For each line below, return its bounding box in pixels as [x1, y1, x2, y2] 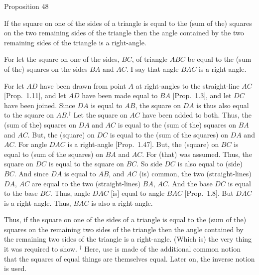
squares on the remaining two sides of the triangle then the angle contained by [4, 224, 244, 234]
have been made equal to [82, 90, 158, 101]
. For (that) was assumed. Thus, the [142, 148, 252, 159]
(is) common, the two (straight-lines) [139, 168, 252, 178]
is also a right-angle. [91, 197, 153, 208]
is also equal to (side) [177, 158, 243, 169]
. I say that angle [126, 63, 179, 74]
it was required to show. [4, 244, 77, 254]
